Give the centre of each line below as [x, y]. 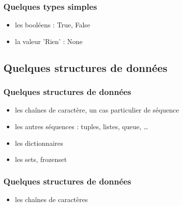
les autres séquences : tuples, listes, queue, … [81, 126]
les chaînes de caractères [51, 199]
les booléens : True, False [53, 25]
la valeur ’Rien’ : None [49, 41]
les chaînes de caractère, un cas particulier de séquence [97, 110]
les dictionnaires [39, 143]
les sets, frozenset [41, 159]
